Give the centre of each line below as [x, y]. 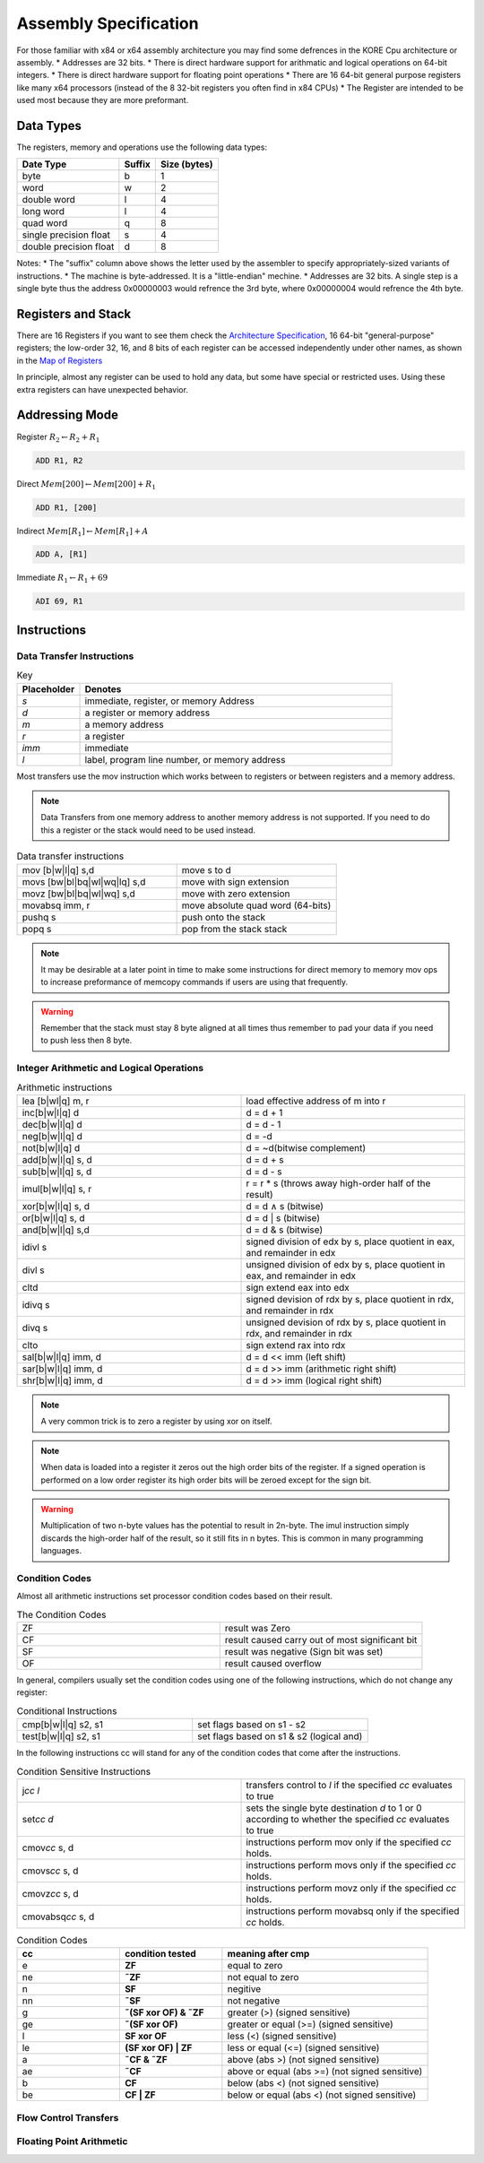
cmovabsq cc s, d [58, 1916]
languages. [61, 1551]
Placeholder [48, 688]
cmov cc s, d [48, 1847]
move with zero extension [236, 894]
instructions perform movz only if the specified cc [351, 1888]
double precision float [68, 247]
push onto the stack [224, 917]
